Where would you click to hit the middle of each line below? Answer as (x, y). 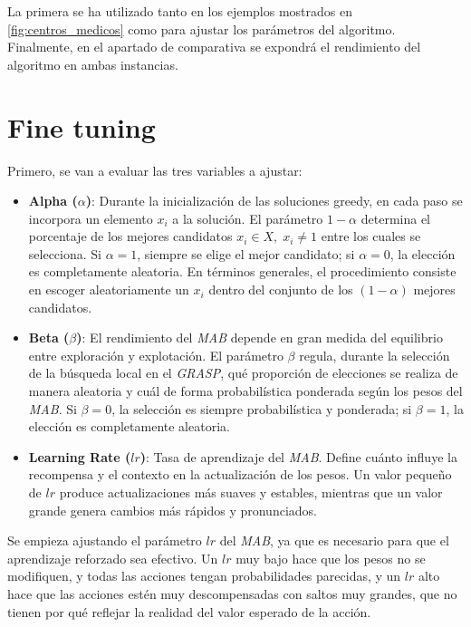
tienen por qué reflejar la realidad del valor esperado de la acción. (189, 611)
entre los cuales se (371, 236)
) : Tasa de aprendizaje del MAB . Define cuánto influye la (298, 456)
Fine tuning (82, 126)
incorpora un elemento (91, 218)
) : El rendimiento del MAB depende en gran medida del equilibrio (260, 338)
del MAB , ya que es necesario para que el (334, 540)
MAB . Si (53, 408)
